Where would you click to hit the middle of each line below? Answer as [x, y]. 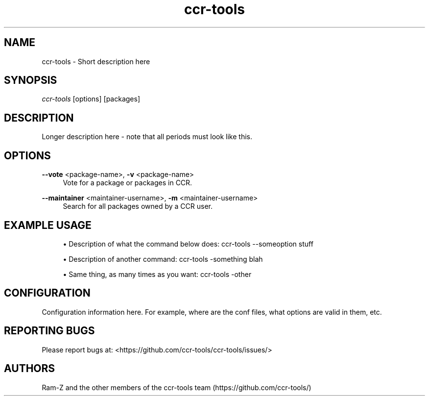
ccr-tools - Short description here [96, 61]
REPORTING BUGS [49, 331]
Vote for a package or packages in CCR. [128, 183]
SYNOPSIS [31, 80]
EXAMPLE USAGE [48, 225]
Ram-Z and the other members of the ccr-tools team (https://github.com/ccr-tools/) [177, 387]
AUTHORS [30, 369]
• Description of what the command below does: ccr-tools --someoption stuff [188, 244]
